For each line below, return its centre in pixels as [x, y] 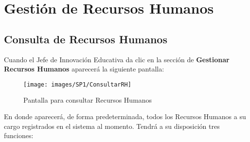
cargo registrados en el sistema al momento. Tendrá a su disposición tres [112, 126]
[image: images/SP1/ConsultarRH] [77, 84]
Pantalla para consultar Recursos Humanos [88, 100]
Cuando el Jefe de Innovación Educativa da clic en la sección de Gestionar [117, 59]
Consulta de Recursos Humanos [86, 39]
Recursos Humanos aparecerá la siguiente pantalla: [84, 69]
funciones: [19, 135]
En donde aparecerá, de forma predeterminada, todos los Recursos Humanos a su [125, 116]
